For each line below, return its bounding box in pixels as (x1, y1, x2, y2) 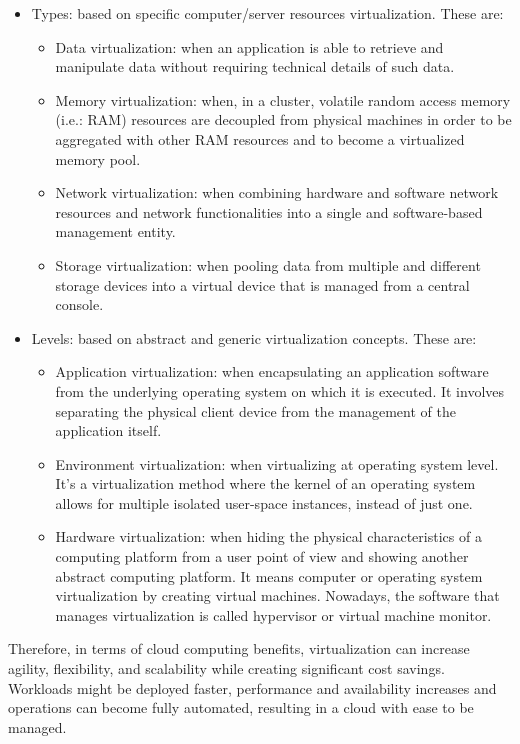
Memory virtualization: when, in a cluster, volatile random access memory (55, 89, 511, 110)
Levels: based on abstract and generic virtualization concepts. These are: (31, 327, 477, 348)
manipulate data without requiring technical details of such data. (55, 56, 455, 77)
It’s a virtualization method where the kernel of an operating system (55, 473, 476, 494)
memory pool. (55, 148, 141, 169)
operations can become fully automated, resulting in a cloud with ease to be (8, 697, 474, 718)
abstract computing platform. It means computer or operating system (55, 565, 483, 586)
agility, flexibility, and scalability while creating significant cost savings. (8, 658, 445, 679)
